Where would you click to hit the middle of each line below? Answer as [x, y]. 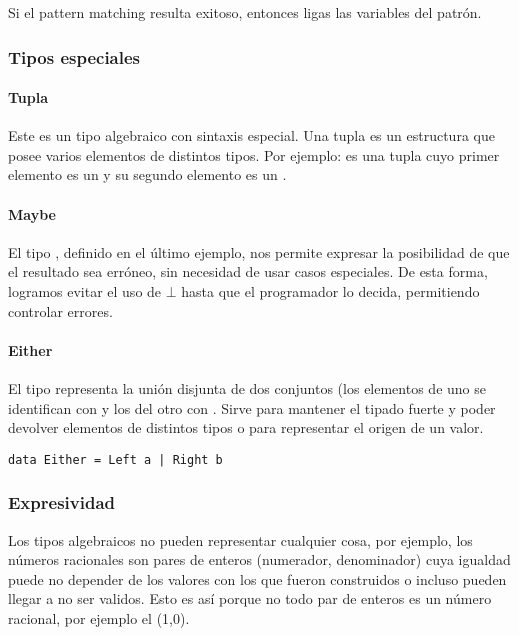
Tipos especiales [74, 56]
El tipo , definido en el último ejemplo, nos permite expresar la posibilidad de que [259, 251]
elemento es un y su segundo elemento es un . [147, 174]
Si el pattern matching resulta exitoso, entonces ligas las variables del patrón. [245, 12]
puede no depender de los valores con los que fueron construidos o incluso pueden [257, 578]
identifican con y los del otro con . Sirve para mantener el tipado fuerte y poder [252, 407]
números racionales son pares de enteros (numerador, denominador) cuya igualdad [259, 559]
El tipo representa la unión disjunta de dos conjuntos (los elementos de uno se [247, 387]
